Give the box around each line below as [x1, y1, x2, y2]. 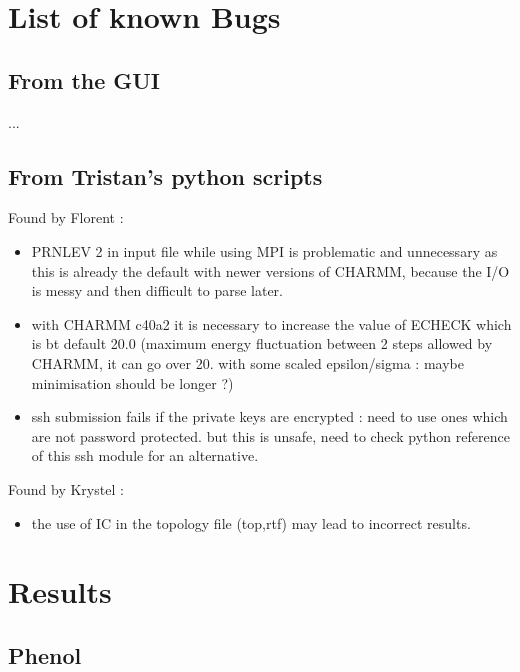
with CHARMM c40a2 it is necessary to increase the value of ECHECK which [31, 313, 512, 334]
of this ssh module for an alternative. [31, 445, 259, 466]
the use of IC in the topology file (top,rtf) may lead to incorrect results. [31, 512, 471, 533]
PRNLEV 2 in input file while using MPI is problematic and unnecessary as [31, 240, 498, 261]
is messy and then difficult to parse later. [31, 280, 283, 301]
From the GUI [8, 64, 161, 95]
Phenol [8, 639, 82, 670]
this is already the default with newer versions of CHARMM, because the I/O [31, 260, 510, 281]
